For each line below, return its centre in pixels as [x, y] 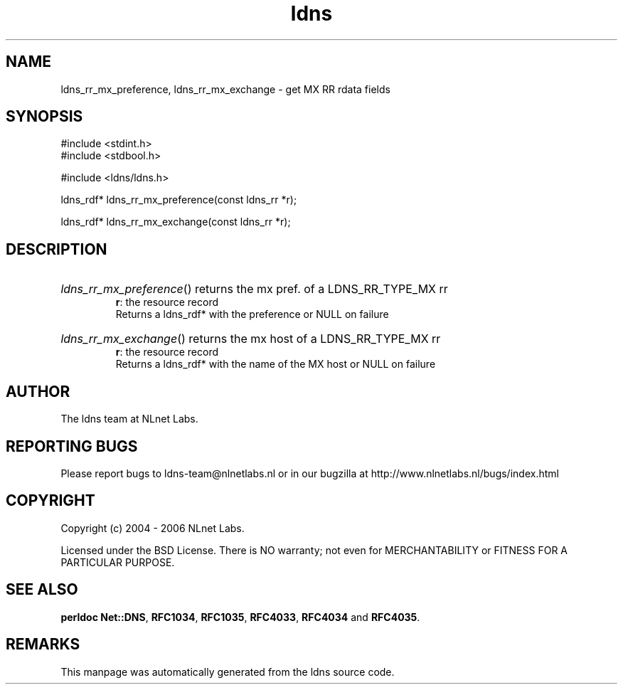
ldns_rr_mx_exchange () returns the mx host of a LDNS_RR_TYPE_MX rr [251, 339]
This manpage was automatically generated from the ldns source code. [228, 672]
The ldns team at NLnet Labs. [129, 419]
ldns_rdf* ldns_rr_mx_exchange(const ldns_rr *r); [176, 222]
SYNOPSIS [44, 117]
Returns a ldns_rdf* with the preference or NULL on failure [252, 314]
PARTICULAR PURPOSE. [118, 562]
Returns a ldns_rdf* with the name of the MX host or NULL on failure [276, 364]
